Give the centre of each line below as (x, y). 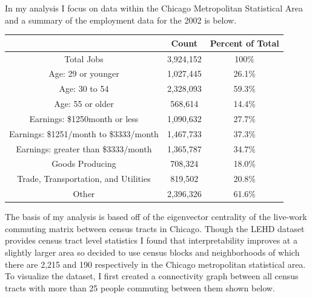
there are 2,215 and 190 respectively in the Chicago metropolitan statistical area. (155, 264)
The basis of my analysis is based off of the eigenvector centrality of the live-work (156, 217)
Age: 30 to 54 (84, 89)
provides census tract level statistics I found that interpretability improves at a (151, 240)
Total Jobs (84, 58)
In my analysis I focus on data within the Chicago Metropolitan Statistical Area (154, 8)
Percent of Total (244, 43)
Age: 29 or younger (84, 73)
